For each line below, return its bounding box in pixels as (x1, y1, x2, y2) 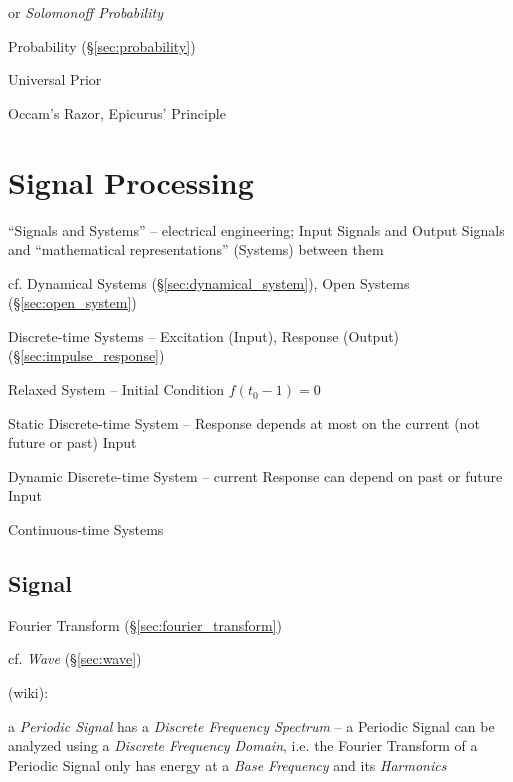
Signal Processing (8, 161, 254, 202)
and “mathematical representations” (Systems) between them (8, 239, 384, 260)
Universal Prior (8, 69, 102, 90)
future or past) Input (8, 432, 137, 453)
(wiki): (8, 682, 49, 703)
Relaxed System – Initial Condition (8, 379, 225, 400)
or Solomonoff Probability (8, 2, 163, 22)
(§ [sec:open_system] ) (8, 292, 137, 313)
